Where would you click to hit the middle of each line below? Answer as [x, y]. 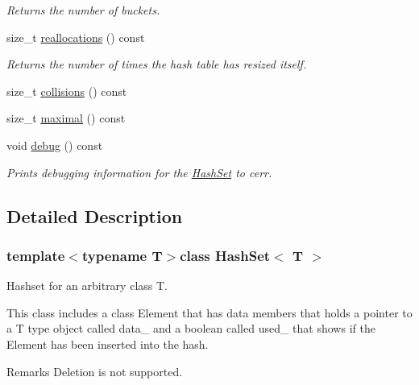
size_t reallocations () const [76, 37]
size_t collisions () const [67, 91]
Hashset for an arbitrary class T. [87, 286]
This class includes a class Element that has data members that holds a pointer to [209, 312]
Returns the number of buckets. [83, 10]
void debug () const [55, 145]
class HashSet [225, 255]
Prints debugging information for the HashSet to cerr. [139, 172]
